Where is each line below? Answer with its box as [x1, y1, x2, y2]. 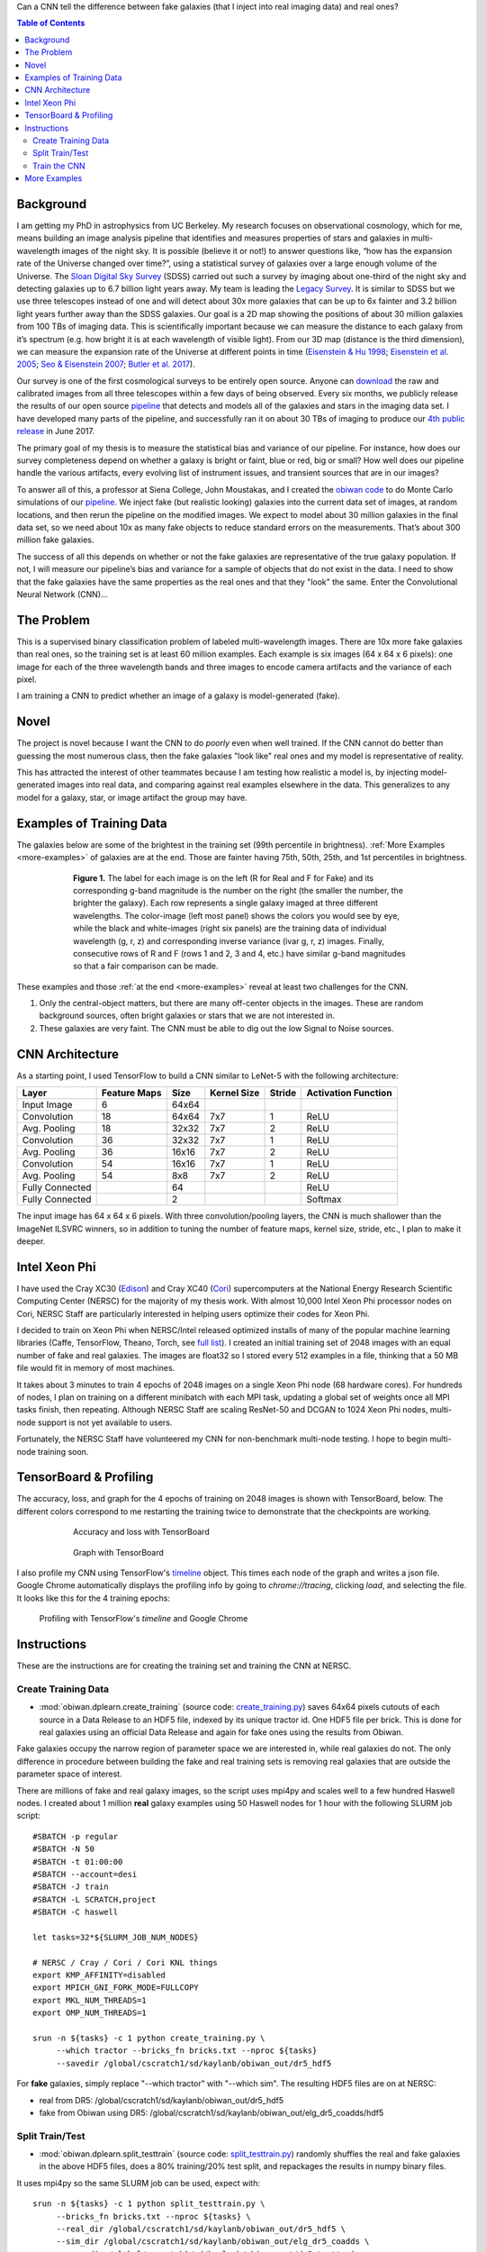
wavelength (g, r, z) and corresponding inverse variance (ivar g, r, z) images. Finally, [73, 935, 385, 946]
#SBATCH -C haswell [32, 1907, 119, 1918]
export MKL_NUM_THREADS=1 [32, 1995, 148, 2005]
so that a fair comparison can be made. [73, 960, 219, 972]
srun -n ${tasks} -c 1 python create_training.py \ [32, 2032, 265, 2043]
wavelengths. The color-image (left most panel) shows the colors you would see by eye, [73, 910, 400, 921]
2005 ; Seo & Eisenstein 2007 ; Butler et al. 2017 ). [16, 359, 195, 369]
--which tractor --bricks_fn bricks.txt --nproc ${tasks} [56, 2046, 318, 2056]
